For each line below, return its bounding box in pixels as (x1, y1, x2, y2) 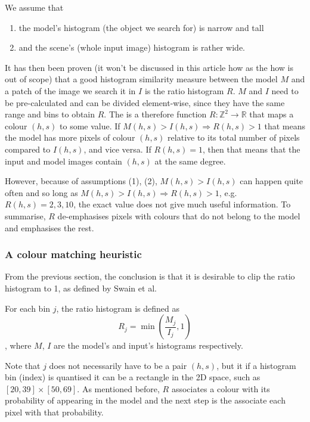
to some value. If (60, 119, 120, 132)
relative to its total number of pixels (168, 131, 300, 144)
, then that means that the (203, 142, 300, 155)
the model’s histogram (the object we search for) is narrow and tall (18, 21, 264, 33)
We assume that (5, 1, 64, 13)
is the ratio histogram (144, 84, 224, 97)
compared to (5, 142, 51, 155)
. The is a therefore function (104, 108, 207, 120)
